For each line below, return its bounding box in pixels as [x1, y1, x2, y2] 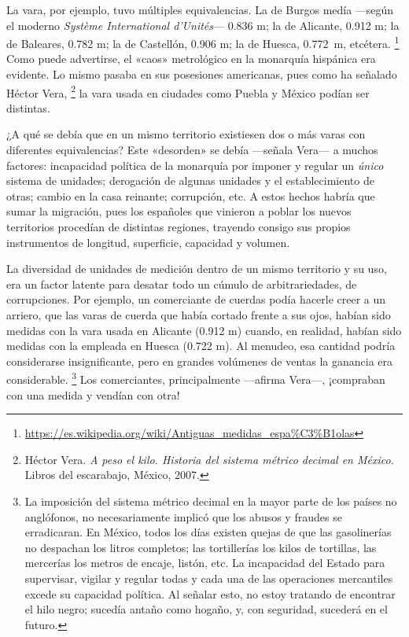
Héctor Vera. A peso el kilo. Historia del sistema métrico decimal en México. [24, 451, 394, 467]
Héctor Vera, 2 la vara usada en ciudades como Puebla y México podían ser [6, 82, 370, 101]
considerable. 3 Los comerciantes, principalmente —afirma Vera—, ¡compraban [6, 369, 385, 388]
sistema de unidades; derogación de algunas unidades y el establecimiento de [6, 172, 374, 189]
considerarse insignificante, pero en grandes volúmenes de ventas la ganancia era [6, 352, 393, 369]
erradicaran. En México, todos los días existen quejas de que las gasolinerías [24, 524, 392, 540]
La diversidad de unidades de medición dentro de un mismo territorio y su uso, [6, 260, 387, 277]
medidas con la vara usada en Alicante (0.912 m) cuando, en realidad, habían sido [6, 322, 402, 338]
